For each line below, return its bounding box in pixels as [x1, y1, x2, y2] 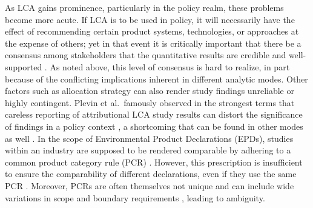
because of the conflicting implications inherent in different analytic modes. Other [5, 72, 308, 85]
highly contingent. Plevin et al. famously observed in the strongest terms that [5, 96, 295, 109]
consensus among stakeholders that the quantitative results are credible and [5, 49, 286, 61]
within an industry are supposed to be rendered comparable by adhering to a [5, 144, 291, 156]
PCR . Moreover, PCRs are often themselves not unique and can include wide [5, 179, 294, 192]
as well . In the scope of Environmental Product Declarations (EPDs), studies [5, 132, 294, 144]
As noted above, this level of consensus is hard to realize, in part [50, 60, 290, 73]
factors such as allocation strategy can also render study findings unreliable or [5, 84, 294, 97]
